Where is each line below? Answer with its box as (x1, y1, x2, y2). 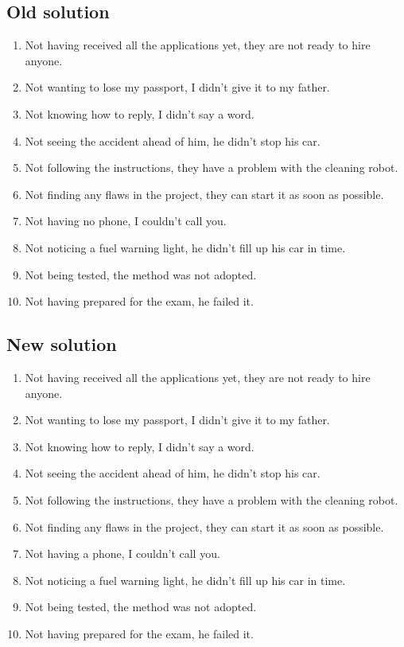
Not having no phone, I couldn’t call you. (25, 212, 227, 229)
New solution (6, 332, 117, 357)
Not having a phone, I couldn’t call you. (25, 545, 220, 562)
